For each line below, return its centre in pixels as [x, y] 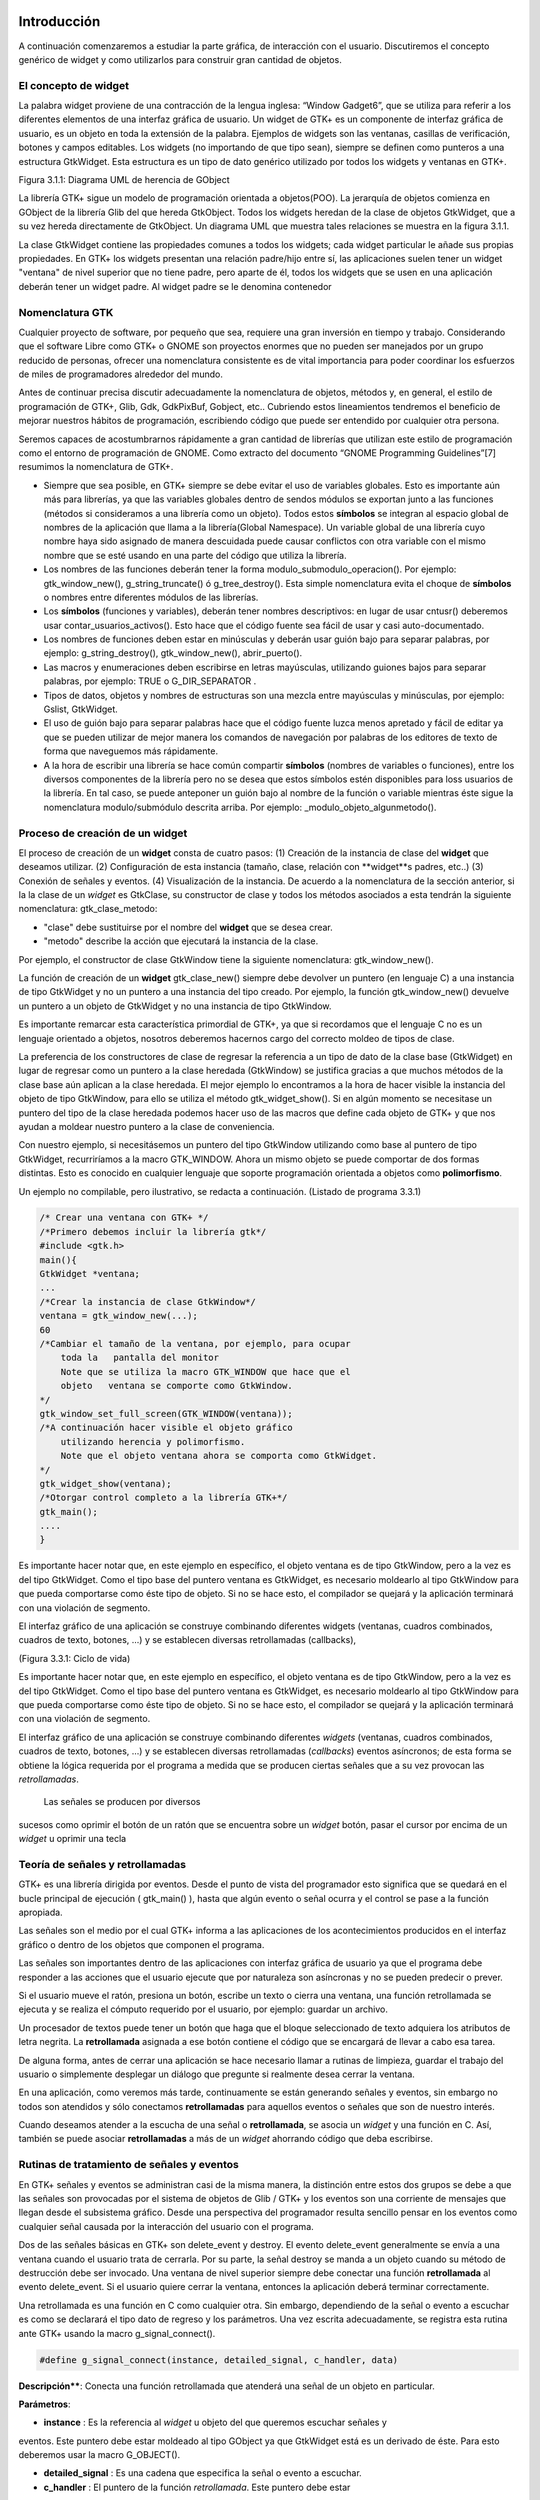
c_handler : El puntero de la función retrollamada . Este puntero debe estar [197, 2487]
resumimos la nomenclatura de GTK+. [96, 467]
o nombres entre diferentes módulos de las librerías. [151, 597]
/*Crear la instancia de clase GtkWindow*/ [148, 1301]
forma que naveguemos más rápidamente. [131, 751]
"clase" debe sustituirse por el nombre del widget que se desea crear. [188, 927]
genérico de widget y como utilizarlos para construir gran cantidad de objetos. [180, 59]
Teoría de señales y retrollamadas [102, 1864]
